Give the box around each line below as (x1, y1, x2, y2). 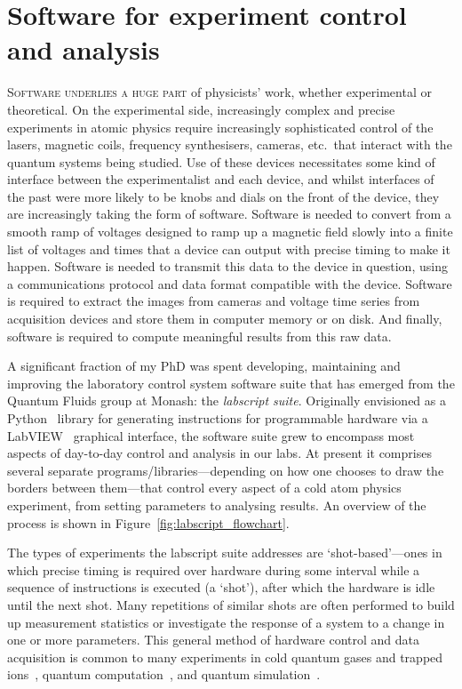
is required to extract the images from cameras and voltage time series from (7, 292, 420, 310)
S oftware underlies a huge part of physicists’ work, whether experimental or (7, 83, 432, 101)
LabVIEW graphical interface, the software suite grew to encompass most (7, 426, 415, 445)
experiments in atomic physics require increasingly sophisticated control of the (7, 117, 434, 136)
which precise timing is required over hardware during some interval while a (7, 560, 420, 579)
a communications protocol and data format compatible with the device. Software (7, 274, 452, 292)
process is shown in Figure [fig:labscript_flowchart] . (7, 513, 290, 532)
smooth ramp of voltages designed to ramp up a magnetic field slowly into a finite (7, 222, 453, 241)
